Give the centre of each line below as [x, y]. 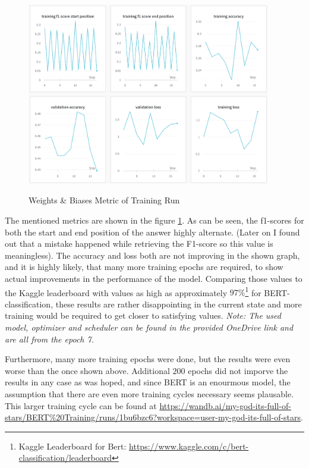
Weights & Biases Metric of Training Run [104, 200]
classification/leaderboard [65, 458]
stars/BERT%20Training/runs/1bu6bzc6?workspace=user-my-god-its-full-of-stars [153, 417]
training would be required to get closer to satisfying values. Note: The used [143, 315]
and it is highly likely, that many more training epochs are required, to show [144, 267]
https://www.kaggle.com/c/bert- [189, 446]
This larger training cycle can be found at [81, 405]
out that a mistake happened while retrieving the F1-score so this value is [139, 244]
